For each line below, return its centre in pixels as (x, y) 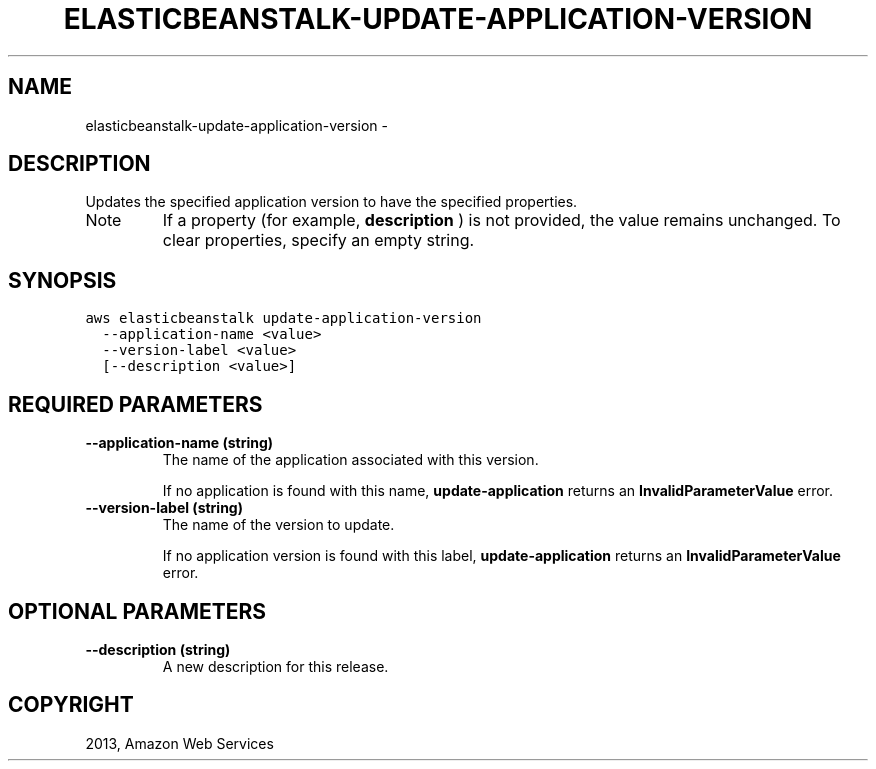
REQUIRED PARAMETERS (135, 404)
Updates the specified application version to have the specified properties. (331, 202)
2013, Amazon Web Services (179, 743)
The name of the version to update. (278, 525)
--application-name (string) (179, 443)
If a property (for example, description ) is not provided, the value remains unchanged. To (501, 220)
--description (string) (158, 649)
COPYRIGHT (71, 705)
